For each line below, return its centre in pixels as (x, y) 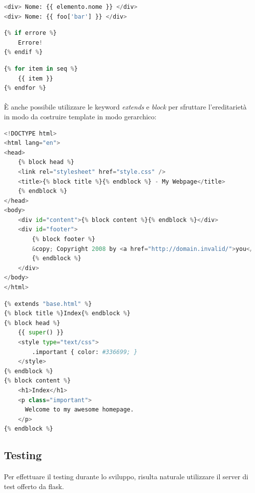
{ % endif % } (23, 52)
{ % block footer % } (64, 239)
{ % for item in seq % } (41, 68)
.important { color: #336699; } (85, 352)
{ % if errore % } (30, 33)
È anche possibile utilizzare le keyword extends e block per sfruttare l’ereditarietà (125, 107)
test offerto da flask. (34, 486)
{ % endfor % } (25, 88)
